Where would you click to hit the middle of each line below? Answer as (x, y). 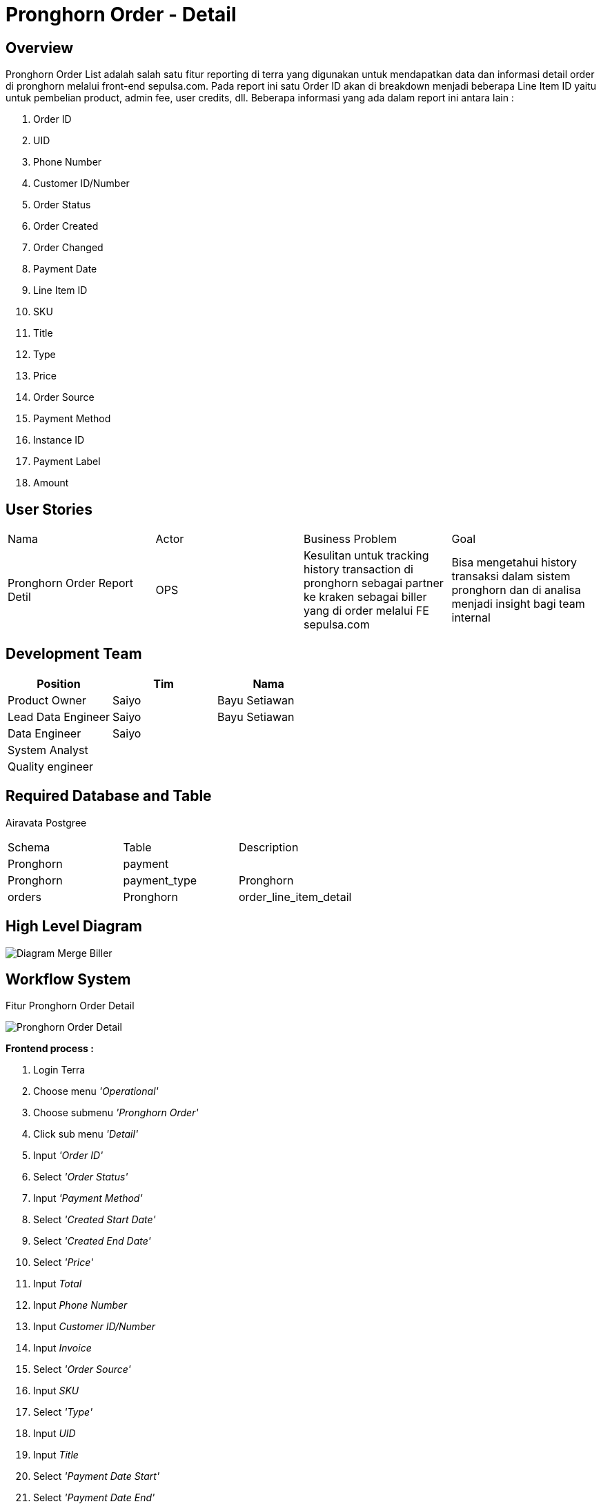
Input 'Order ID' (68, 1156)
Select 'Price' (63, 1263)
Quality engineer (51, 766)
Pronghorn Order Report (71, 583)
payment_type (160, 880)
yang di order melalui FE (366, 611)
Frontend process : (50, 1049)
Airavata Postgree (46, 822)
